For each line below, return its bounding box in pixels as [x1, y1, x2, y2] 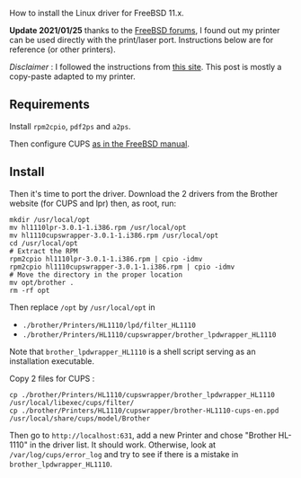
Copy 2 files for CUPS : [9, 373, 95, 384]
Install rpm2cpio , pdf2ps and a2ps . [9, 120, 132, 131]
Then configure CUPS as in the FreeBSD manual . [9, 138, 190, 149]
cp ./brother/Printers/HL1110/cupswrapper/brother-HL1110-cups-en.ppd [9, 406, 279, 415]
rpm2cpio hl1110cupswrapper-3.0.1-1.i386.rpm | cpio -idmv [9, 262, 235, 271]
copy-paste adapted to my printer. [9, 71, 137, 82]
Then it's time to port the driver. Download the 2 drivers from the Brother [9, 188, 279, 199]
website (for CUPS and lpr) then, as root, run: [9, 198, 177, 208]
